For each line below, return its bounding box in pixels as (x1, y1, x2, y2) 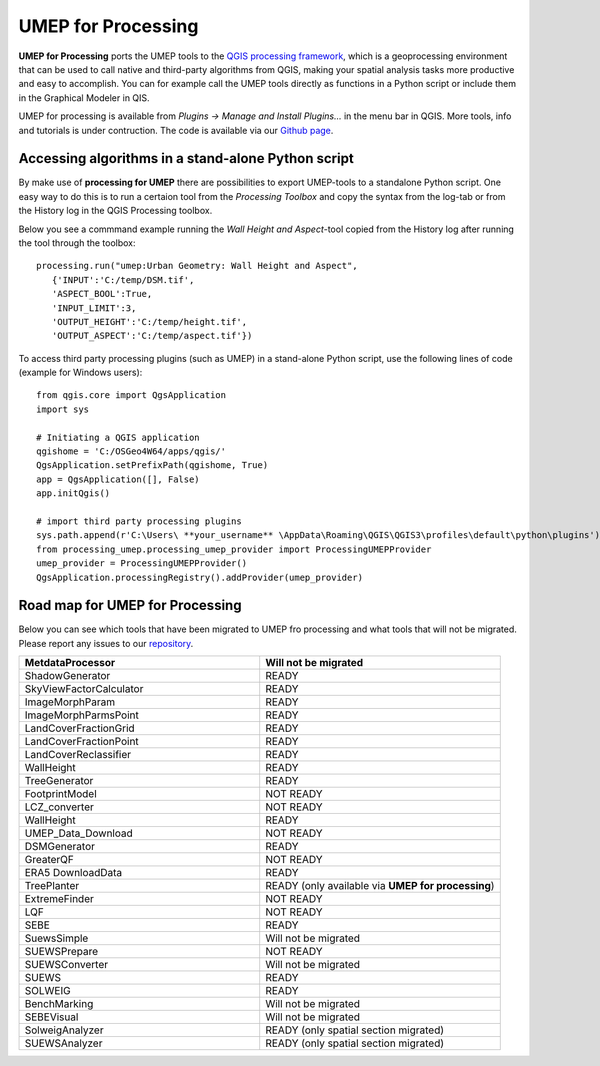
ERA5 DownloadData (24, 866, 123, 880)
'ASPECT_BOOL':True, (51, 288, 153, 300)
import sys (36, 403, 90, 415)
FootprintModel (24, 787, 97, 801)
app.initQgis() (36, 488, 111, 499)
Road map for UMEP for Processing (18, 597, 242, 614)
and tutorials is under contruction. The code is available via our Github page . (18, 124, 334, 136)
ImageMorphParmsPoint (24, 708, 139, 722)
